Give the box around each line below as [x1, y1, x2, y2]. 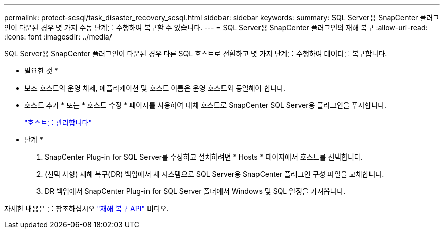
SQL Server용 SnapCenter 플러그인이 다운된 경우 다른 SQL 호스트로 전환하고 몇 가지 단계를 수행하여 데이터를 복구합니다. [4, 49, 387, 58]
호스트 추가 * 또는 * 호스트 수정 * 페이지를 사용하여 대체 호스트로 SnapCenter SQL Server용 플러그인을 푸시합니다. [24, 101, 387, 109]
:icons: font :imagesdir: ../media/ [4, 32, 112, 41]
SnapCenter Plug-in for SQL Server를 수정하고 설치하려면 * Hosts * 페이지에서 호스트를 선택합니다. [45, 152, 363, 161]
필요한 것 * [24, 66, 58, 75]
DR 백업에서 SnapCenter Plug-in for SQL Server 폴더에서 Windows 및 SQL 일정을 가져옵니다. [45, 187, 346, 196]
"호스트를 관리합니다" [24, 118, 92, 127]
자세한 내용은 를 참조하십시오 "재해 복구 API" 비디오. [4, 204, 169, 213]
